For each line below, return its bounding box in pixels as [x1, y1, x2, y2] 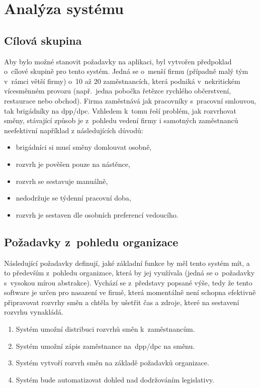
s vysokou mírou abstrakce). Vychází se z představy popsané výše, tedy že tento [4, 277, 252, 287]
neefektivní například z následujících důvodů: [4, 125, 143, 135]
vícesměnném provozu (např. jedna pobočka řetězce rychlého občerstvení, [4, 85, 231, 96]
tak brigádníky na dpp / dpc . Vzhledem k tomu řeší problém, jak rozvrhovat [4, 105, 236, 116]
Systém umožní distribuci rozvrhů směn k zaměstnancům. [16, 324, 195, 334]
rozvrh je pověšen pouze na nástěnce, [16, 158, 130, 169]
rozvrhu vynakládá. [4, 307, 63, 317]
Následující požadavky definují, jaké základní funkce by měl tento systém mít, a [4, 257, 250, 268]
